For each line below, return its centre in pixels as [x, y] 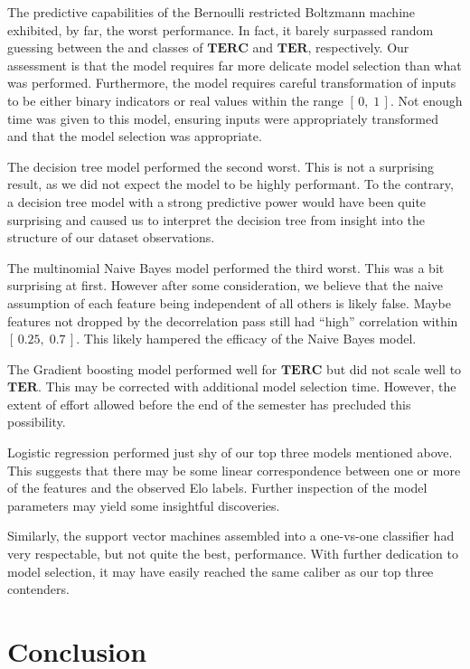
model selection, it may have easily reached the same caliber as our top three [221, 571]
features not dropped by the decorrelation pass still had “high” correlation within [233, 320]
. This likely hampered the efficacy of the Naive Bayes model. [246, 339]
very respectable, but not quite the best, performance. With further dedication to [233, 554]
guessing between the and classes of [105, 47]
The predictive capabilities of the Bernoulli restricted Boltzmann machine [211, 12]
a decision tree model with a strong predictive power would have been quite [217, 201]
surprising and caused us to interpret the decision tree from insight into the [216, 219]
